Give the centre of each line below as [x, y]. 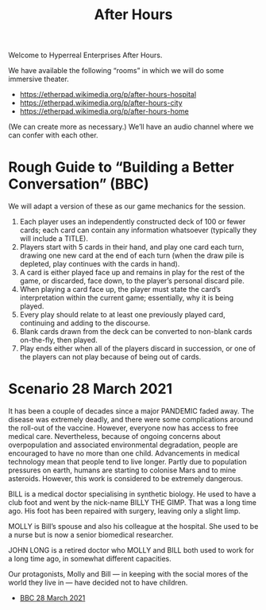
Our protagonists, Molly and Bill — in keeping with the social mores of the [128, 574]
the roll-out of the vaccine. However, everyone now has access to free [123, 428]
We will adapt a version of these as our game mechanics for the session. [127, 206]
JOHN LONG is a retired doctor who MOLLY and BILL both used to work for [131, 550]
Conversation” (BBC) [79, 184]
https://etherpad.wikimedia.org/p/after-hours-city [101, 103]
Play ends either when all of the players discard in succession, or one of [137, 348]
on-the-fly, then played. [58, 340]
